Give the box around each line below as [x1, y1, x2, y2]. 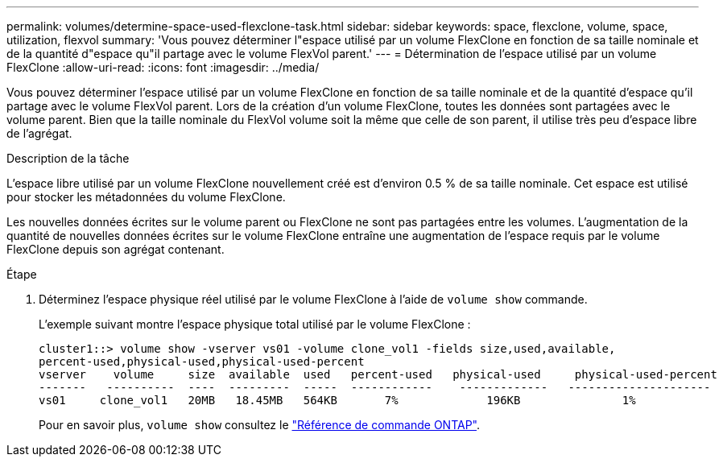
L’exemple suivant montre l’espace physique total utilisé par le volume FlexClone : [39, 317, 471, 331]
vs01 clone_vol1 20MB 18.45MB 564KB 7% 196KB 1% [39, 394, 636, 407]
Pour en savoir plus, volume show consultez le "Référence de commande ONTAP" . [39, 418, 481, 432]
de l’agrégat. [6, 126, 72, 140]
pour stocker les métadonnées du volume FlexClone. [6, 190, 286, 204]
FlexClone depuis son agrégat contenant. [6, 242, 225, 256]
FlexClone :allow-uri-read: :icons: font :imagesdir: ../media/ [6, 60, 320, 74]
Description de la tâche [6, 151, 130, 165]
